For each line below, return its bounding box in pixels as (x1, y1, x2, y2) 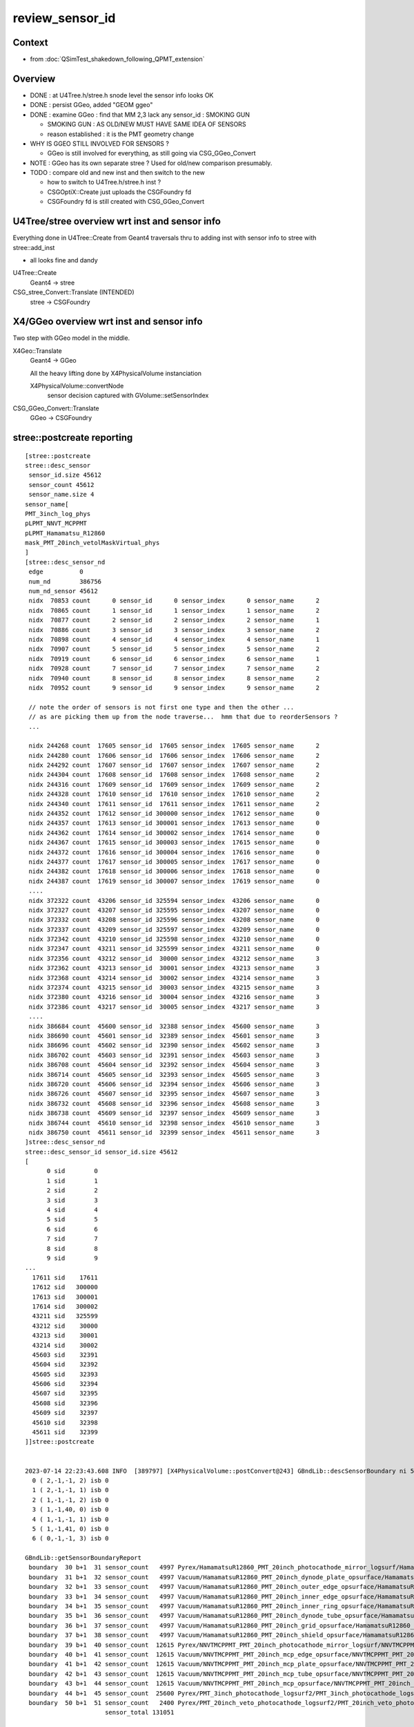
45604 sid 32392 (32, 1361, 98, 1368)
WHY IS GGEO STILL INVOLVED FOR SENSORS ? (30, 139, 169, 148)
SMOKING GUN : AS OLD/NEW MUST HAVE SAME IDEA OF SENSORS (47, 120, 246, 128)
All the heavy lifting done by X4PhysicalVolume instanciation (30, 369, 202, 377)
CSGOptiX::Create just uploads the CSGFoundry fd (47, 187, 192, 196)
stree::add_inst (12, 243, 55, 251)
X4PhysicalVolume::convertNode (30, 381, 124, 390)
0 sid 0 (46, 1167, 98, 1175)
